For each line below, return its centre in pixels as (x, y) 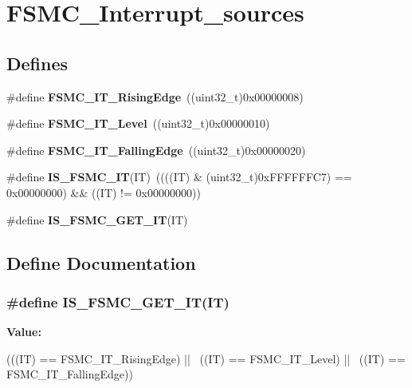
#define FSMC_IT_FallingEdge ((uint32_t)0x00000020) (156, 150)
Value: (24, 332)
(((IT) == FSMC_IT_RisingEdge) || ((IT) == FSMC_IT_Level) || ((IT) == (206, 358)
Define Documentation (101, 262)
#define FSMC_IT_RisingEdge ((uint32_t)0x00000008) (155, 96)
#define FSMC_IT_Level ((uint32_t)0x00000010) (138, 123)
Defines (37, 63)
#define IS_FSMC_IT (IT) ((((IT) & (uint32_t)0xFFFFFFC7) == (179, 177)
